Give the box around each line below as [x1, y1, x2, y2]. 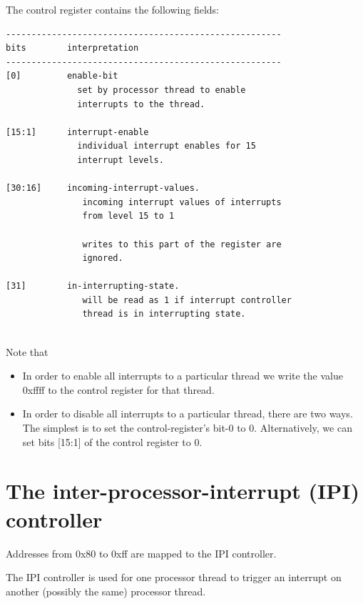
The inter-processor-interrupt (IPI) [6, 476, 359, 505]
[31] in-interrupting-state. [6, 281, 180, 292]
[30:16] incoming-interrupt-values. [6, 183, 200, 194]
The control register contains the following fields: [6, 2, 220, 16]
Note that [6, 344, 48, 359]
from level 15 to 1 [82, 211, 175, 222]
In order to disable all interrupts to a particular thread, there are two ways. [22, 406, 353, 421]
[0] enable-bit [6, 71, 118, 81]
